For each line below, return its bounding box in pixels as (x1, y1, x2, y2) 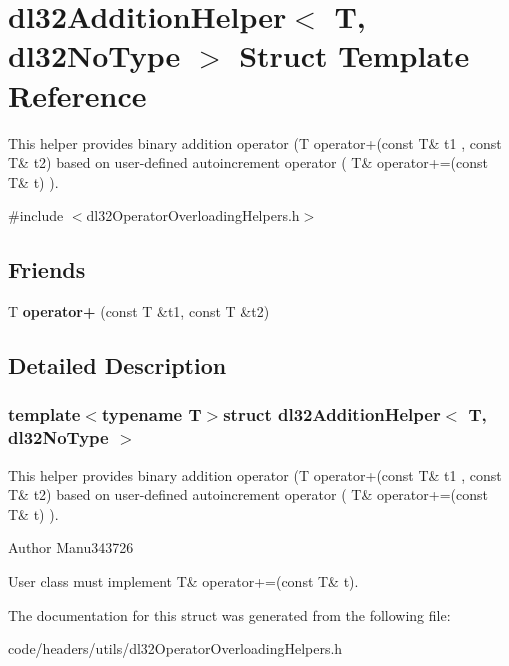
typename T (101, 402, 202, 427)
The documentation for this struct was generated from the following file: (8, 604, 451, 625)
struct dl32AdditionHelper (223, 402, 441, 427)
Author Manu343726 (8, 537, 134, 558)
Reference (8, 74, 147, 115)
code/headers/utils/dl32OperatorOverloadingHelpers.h (8, 638, 343, 659)
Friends (8, 254, 86, 285)
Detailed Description (8, 350, 227, 381)
